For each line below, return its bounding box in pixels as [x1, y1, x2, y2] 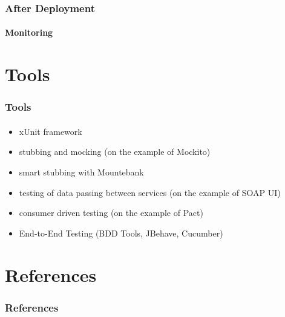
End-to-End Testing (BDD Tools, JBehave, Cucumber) [19, 226, 223, 239]
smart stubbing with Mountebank [19, 166, 144, 178]
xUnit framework [19, 125, 82, 137]
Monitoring [5, 26, 53, 39]
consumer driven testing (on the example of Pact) [19, 206, 203, 219]
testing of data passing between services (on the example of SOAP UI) [19, 186, 281, 198]
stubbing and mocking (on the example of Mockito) [19, 145, 211, 158]
